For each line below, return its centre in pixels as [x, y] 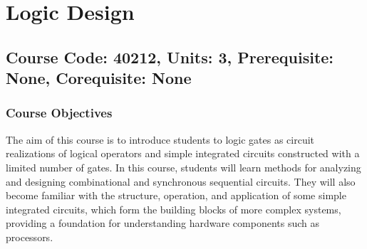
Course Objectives [59, 113]
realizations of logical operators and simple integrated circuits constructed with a [183, 153]
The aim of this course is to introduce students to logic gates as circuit [160, 139]
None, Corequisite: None [99, 78]
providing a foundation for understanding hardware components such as [163, 223]
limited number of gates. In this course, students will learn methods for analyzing [183, 167]
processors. [30, 237]
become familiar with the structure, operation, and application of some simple [176, 195]
